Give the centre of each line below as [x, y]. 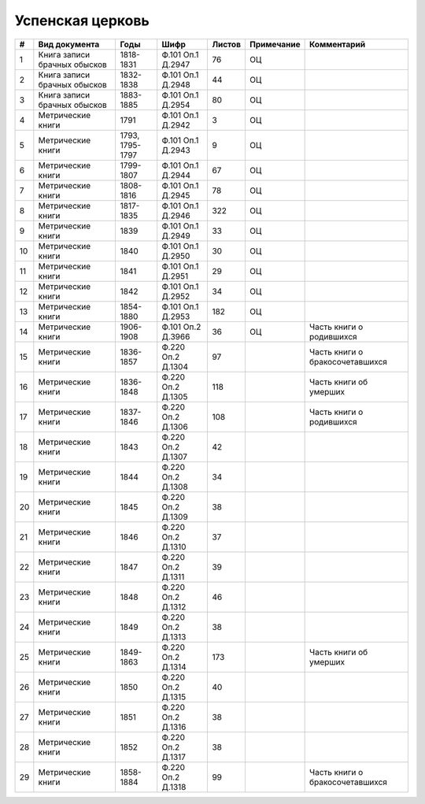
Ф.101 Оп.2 [181, 327]
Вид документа [69, 44]
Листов [227, 44]
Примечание [275, 44]
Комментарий [337, 44]
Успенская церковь [82, 20]
